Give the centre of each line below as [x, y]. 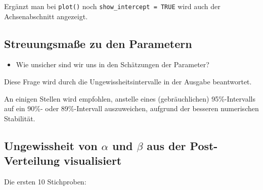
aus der [166, 145]
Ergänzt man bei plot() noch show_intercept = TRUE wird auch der [112, 6]
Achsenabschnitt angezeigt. [46, 16]
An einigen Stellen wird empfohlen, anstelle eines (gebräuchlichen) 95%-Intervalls [130, 98]
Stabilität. [20, 118]
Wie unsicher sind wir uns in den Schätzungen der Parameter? [113, 64]
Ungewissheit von [51, 145]
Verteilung [32, 160]
